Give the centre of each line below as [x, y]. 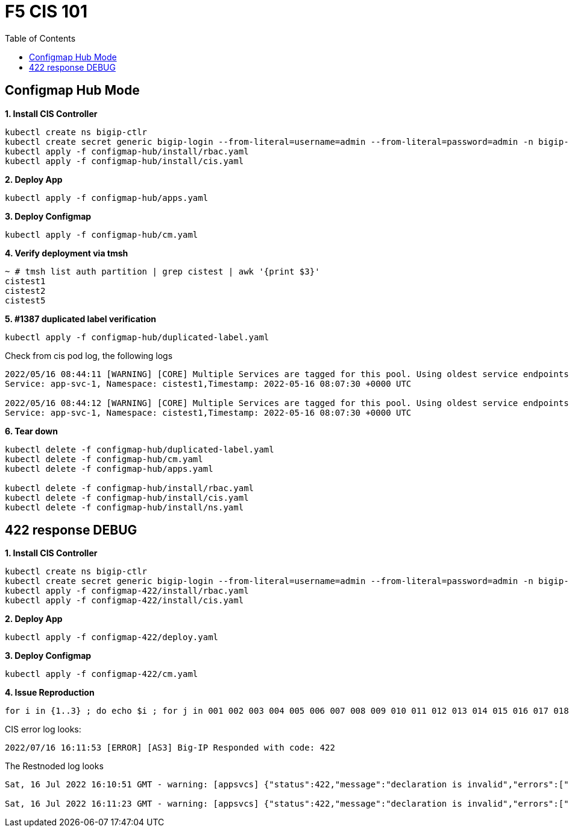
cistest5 [25, 300]
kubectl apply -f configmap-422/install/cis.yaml [124, 601]
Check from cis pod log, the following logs [89, 355]
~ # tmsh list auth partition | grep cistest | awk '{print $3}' [162, 271]
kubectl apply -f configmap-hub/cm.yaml [102, 234]
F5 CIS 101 [46, 11]
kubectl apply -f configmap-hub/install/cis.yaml [124, 161]
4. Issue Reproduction [50, 693]
